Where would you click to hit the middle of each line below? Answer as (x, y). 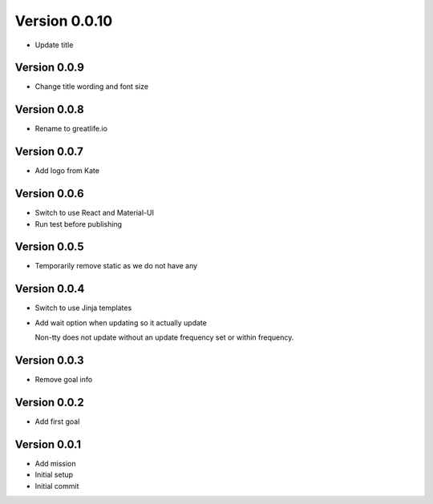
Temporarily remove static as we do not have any (116, 266)
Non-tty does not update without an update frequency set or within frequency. (164, 337)
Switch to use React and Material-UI (94, 213)
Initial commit (57, 486)
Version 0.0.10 (64, 21)
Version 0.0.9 (49, 68)
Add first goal (57, 421)
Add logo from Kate (67, 171)
